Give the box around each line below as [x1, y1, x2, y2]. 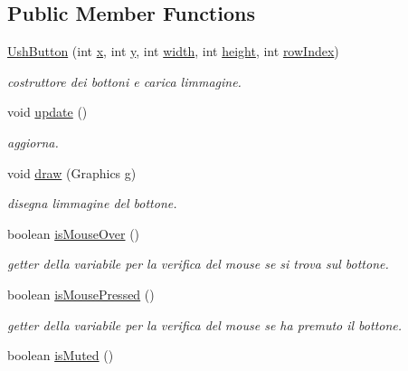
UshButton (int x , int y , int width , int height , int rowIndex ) [7, 42, 339, 61]
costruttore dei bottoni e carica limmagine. [7, 71, 242, 90]
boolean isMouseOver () [7, 224, 140, 243]
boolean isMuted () [7, 346, 114, 365]
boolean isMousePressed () [7, 284, 155, 303]
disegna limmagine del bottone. [7, 194, 177, 213]
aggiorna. [7, 132, 59, 151]
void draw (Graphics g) [7, 163, 137, 182]
